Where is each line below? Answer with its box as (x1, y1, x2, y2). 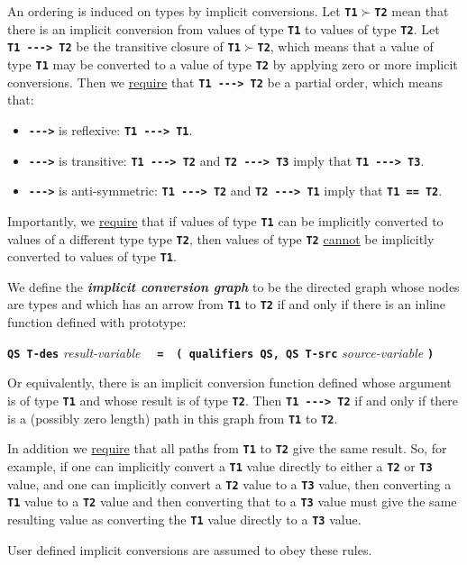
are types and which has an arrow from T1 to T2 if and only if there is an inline (7, 295, 446, 314)
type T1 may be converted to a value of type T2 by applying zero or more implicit (7, 54, 458, 73)
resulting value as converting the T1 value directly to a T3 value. (7, 509, 362, 528)
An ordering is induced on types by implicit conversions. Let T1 (7, 2, 358, 20)
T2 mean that (374, 2, 449, 20)
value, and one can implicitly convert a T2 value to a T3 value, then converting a (7, 474, 452, 493)
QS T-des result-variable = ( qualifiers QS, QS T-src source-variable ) (7, 342, 435, 361)
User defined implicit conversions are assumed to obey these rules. (7, 540, 372, 559)
